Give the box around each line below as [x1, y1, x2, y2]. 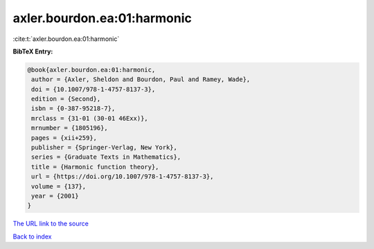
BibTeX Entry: [12, 47, 53, 55]
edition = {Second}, [31, 95, 101, 103]
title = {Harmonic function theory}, [31, 163, 159, 171]
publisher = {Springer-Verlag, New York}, [31, 144, 178, 152]
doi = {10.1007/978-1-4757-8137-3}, [31, 85, 156, 93]
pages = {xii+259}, [31, 134, 97, 141]
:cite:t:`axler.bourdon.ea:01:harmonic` [12, 35, 120, 43]
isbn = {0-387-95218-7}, [31, 105, 116, 112]
